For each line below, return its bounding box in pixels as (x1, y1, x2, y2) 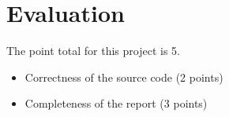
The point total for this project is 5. (6, 42, 180, 59)
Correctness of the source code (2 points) (24, 68, 223, 85)
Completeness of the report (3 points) (24, 95, 208, 112)
